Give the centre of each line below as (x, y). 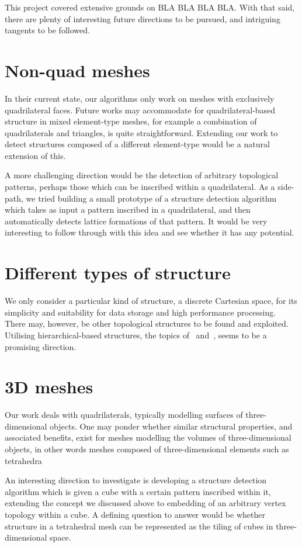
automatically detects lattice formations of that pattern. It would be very (136, 221)
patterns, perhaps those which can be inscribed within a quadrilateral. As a (140, 187)
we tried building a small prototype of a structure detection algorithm (151, 198)
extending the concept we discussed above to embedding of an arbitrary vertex (145, 503)
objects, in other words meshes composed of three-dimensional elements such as (147, 449)
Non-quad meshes (77, 70)
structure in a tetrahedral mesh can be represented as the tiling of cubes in (139, 526)
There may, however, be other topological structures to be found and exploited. (147, 323)
